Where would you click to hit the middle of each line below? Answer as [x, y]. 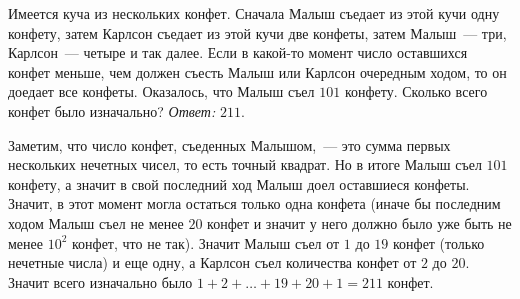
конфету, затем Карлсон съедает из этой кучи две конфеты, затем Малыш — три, [257, 32]
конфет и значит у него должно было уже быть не [359, 222]
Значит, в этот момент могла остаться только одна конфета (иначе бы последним [254, 203]
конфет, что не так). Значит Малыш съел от [206, 242]
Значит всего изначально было [100, 281]
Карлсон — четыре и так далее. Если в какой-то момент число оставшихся [238, 52]
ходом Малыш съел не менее [96, 222]
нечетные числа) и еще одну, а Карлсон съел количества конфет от [212, 262]
